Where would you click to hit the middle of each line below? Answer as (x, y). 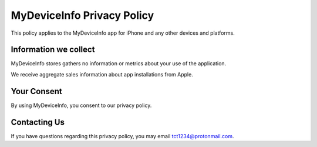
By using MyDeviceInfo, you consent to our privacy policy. (81, 105)
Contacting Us (38, 122)
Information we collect (53, 50)
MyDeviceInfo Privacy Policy (82, 15)
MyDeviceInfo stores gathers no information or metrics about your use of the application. (119, 64)
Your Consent (37, 91)
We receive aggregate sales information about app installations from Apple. (102, 74)
